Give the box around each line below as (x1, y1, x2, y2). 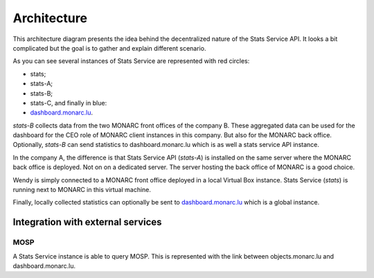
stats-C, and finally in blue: (30, 98, 107, 107)
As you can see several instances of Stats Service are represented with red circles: (12, 57, 250, 65)
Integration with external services (12, 216, 162, 228)
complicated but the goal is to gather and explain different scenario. (12, 44, 206, 52)
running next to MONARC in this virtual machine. (12, 186, 152, 194)
